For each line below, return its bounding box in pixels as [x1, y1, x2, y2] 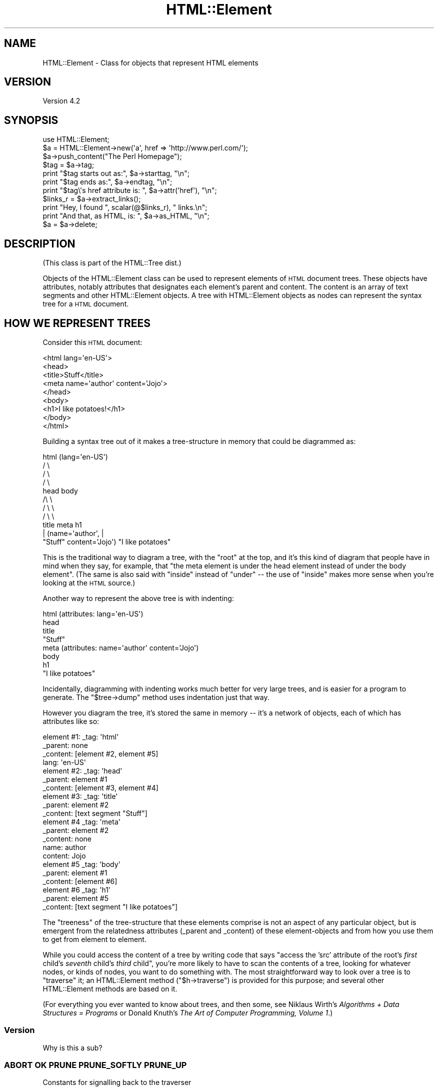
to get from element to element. [42, 934, 146, 943]
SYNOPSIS [4, 113, 58, 126]
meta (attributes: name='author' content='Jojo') [42, 643, 199, 652]
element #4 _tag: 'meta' [42, 817, 120, 826]
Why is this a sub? [42, 1043, 102, 1052]
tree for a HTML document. [42, 299, 129, 308]
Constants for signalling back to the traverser [42, 1078, 191, 1087]
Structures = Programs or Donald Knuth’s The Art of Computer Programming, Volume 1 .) [42, 1008, 333, 1017]
